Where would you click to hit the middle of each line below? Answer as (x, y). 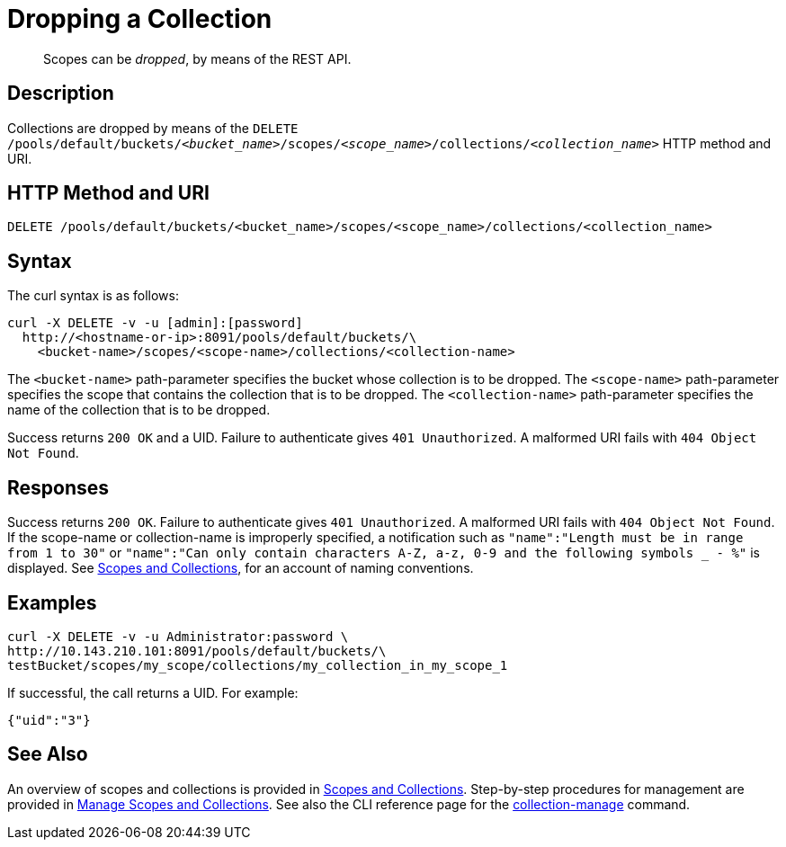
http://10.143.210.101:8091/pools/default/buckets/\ (197, 651)
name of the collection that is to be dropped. (139, 410)
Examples (52, 602)
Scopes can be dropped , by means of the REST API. (197, 58)
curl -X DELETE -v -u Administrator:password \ (178, 636)
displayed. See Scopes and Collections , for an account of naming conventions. (241, 568)
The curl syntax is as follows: (94, 296)
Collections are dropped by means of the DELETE (153, 128)
